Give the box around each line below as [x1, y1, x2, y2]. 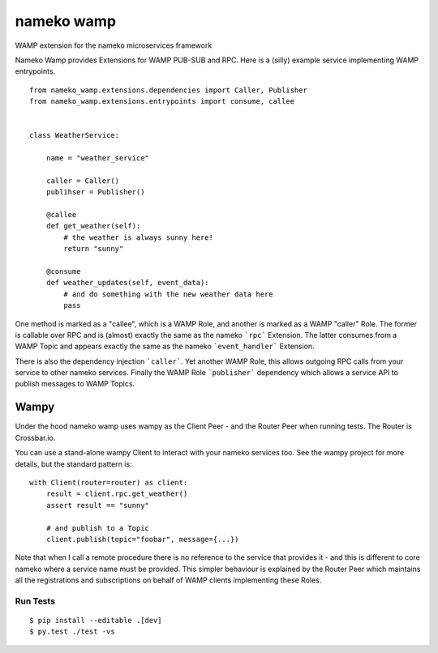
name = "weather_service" [45, 154, 150, 163]
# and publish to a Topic [45, 523, 150, 532]
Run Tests [15, 595, 56, 607]
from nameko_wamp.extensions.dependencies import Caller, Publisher [29, 85, 307, 95]
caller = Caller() [45, 176, 120, 186]
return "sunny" [63, 244, 124, 254]
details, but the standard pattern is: [15, 459, 133, 469]
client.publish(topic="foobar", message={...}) [45, 535, 239, 544]
